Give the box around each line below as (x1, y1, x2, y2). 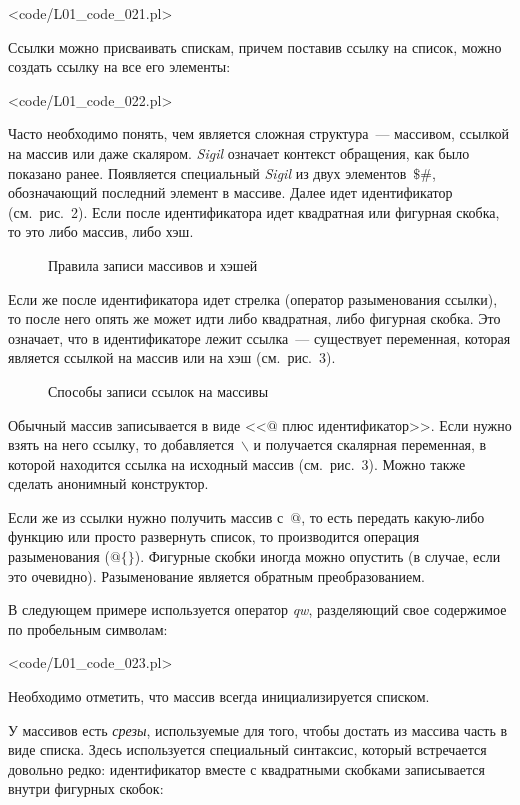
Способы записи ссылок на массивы (48, 380, 269, 401)
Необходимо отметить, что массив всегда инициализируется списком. (8, 686, 430, 707)
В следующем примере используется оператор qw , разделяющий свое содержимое (8, 599, 507, 620)
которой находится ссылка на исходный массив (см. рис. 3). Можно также (8, 453, 466, 474)
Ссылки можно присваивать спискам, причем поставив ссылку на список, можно (8, 36, 502, 57)
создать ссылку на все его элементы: (8, 56, 231, 77)
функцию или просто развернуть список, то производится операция (8, 526, 420, 547)
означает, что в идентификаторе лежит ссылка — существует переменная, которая (8, 327, 511, 348)
